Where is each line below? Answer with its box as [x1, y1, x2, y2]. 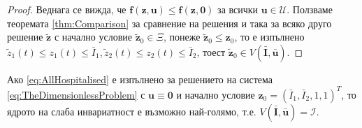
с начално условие [54, 29, 132, 44]
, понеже [163, 29, 201, 44]
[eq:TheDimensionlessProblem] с [7, 87, 145, 101]
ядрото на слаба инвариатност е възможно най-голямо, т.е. [7, 104, 256, 118]
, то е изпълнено [234, 29, 305, 44]
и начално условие [176, 87, 255, 101]
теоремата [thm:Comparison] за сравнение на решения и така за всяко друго [7, 15, 332, 30]
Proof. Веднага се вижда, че [7, 2, 126, 16]
